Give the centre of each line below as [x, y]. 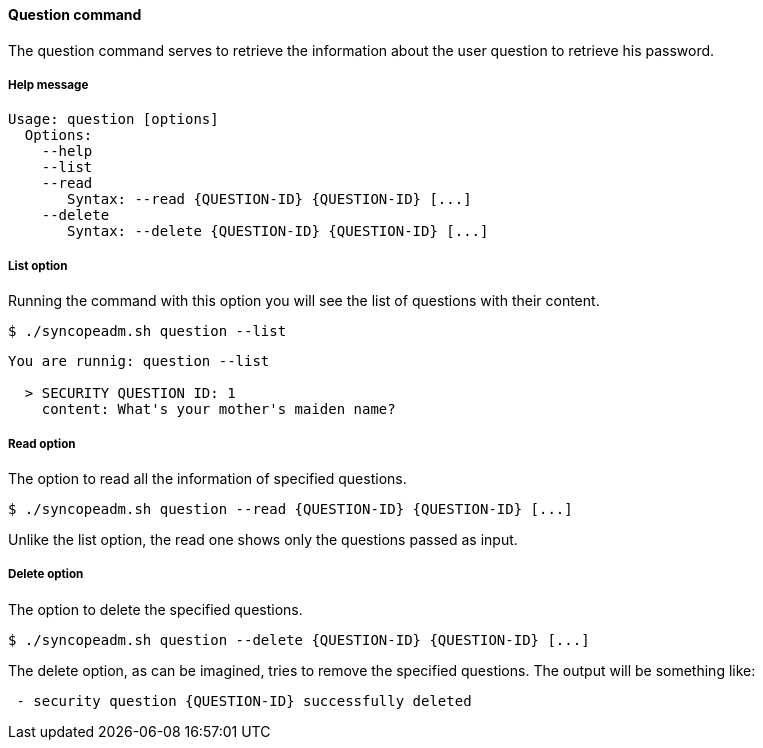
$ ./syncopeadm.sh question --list [147, 331]
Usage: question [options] [113, 119]
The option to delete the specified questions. [155, 609]
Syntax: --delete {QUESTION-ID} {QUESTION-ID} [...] [278, 231]
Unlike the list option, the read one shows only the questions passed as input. [263, 539]
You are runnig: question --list [139, 361]
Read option [42, 443]
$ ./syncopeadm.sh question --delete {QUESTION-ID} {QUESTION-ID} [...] [299, 639]
